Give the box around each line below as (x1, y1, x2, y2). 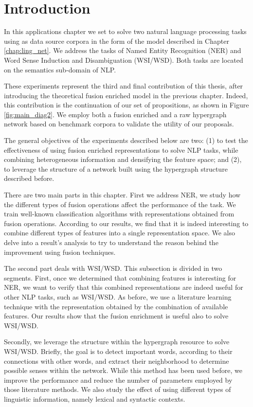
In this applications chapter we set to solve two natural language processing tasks (4, 26, 247, 36)
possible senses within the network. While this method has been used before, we (4, 365, 242, 375)
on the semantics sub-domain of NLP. (4, 64, 116, 74)
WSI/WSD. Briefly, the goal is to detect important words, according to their (4, 346, 233, 356)
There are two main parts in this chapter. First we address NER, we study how (4, 190, 241, 200)
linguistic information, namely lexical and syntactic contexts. (4, 393, 185, 404)
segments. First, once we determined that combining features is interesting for (4, 272, 236, 283)
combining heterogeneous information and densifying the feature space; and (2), (4, 154, 242, 164)
